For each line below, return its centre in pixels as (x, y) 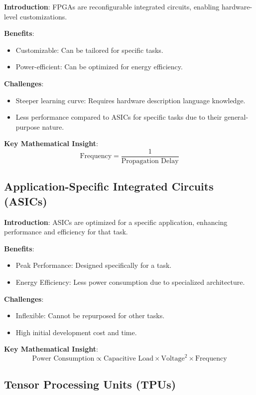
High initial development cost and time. (76, 332)
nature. (53, 126)
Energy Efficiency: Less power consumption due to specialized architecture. (130, 282)
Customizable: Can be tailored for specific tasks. (89, 50)
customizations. (43, 16)
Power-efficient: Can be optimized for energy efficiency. (99, 67)
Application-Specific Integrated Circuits (109, 186)
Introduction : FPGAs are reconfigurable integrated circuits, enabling (112, 6)
